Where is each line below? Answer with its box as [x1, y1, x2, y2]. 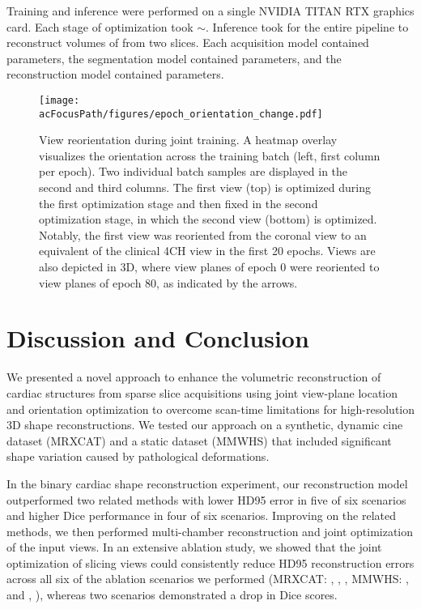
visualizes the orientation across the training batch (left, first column [39, 147, 381, 164]
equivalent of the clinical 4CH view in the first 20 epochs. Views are [39, 242, 376, 259]
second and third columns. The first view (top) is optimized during [39, 179, 371, 196]
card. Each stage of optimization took [6, 18, 193, 35]
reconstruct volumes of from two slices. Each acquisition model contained [6, 34, 369, 51]
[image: [39, 94, 80, 106]
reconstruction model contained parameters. [6, 66, 224, 83]
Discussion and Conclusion [6, 322, 309, 355]
